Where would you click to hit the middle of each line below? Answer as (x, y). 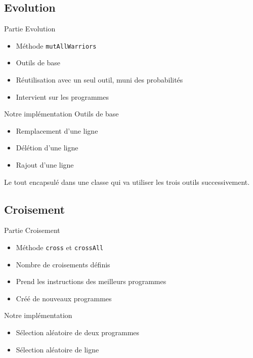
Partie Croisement (32, 230)
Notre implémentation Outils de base (61, 114)
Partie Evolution (30, 29)
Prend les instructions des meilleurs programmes (91, 281)
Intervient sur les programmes (62, 96)
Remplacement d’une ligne (57, 130)
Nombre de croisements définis (63, 264)
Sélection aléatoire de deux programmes (78, 332)
